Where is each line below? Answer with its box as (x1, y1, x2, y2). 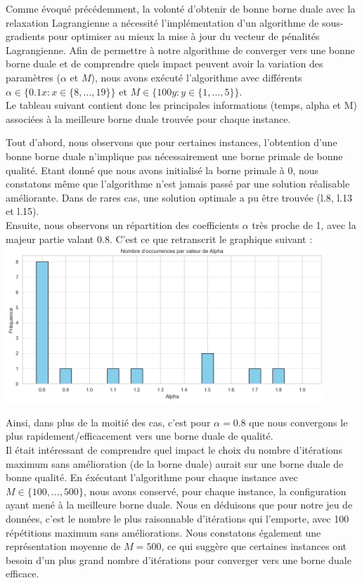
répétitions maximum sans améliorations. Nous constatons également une (6, 525, 321, 539)
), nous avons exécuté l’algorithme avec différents (91, 70, 302, 84)
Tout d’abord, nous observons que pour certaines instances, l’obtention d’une (6, 135, 337, 150)
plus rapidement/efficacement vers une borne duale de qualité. (6, 428, 273, 443)
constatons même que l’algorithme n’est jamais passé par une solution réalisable (6, 176, 350, 191)
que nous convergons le (249, 414, 348, 429)
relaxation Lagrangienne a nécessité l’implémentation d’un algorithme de (6, 15, 319, 30)
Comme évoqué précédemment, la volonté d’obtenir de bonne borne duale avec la (6, 1, 356, 15)
